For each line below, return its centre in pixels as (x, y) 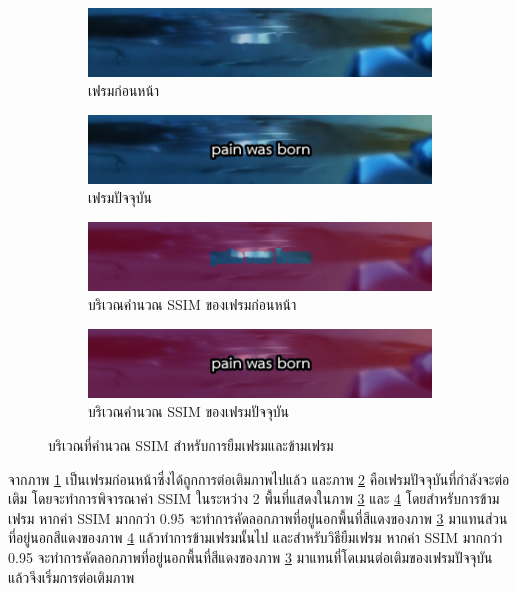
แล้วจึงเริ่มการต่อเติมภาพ (71, 576)
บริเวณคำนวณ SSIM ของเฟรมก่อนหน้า (192, 304)
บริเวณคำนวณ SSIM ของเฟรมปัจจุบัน (188, 411)
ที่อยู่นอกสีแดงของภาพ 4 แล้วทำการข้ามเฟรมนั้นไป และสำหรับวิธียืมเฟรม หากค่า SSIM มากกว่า (255, 537)
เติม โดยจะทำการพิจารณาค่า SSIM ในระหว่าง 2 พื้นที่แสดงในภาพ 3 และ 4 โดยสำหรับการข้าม (254, 498)
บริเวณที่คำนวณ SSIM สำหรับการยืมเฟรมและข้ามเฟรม (191, 444)
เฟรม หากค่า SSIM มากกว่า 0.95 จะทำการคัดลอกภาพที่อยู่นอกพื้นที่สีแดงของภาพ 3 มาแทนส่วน (258, 517)
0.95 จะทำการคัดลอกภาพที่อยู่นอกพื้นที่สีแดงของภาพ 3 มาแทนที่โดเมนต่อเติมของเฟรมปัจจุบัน (250, 556)
